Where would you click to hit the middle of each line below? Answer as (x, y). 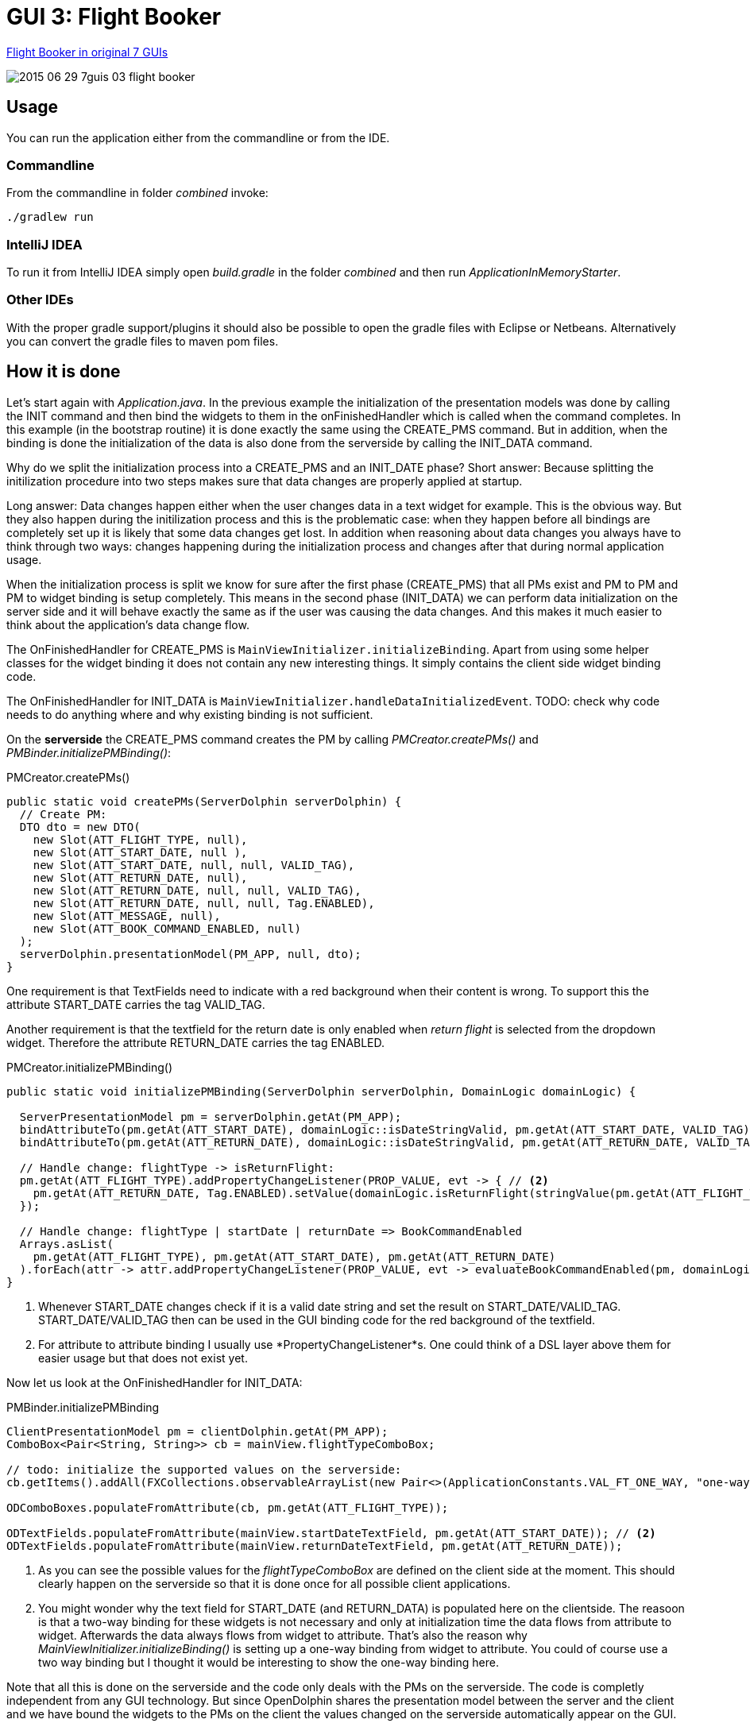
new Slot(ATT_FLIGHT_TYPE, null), (140, 839)
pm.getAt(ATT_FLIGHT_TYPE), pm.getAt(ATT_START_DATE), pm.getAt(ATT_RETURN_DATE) (294, 1256)
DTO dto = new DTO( (80, 827)
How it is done (64, 372)
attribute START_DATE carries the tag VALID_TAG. (136, 1004)
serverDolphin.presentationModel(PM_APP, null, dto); (190, 954)
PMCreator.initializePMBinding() (90, 1067)
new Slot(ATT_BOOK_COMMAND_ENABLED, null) (167, 928)
